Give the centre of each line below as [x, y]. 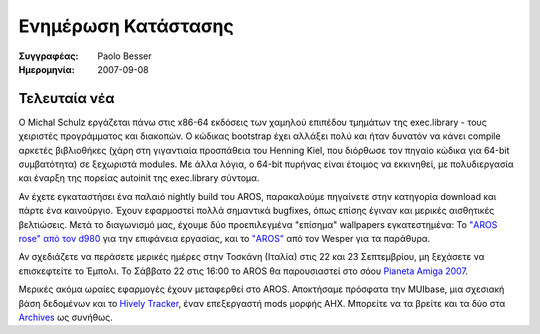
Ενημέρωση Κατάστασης [126, 26]
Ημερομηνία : [46, 69]
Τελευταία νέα [66, 98]
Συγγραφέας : [48, 56]
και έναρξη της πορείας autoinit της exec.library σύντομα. [139, 178]
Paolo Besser [124, 56]
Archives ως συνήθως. [66, 317]
